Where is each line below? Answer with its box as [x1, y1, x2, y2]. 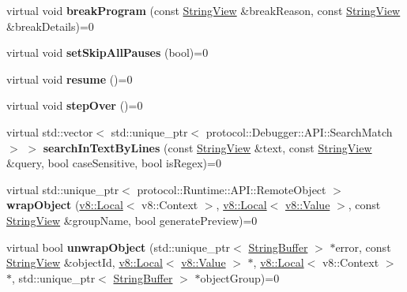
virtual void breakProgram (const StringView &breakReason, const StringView [6, 2, 401, 18]
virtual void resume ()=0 [6, 70, 133, 87]
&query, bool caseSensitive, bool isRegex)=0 [6, 155, 221, 171]
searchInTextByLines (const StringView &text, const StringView [43, 139, 372, 155]
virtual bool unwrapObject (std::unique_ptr [6, 238, 231, 255]
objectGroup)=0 [200, 269, 280, 286]
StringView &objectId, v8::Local [6, 254, 163, 271]
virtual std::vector [6, 123, 93, 140]
